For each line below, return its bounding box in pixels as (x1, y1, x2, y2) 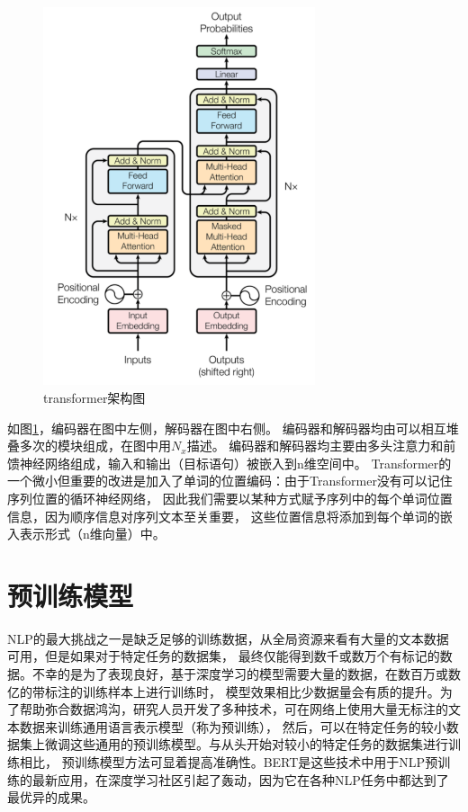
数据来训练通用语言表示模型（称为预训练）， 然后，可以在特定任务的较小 (19, 717, 446, 736)
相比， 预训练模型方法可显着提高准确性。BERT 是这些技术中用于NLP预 (19, 753, 438, 772)
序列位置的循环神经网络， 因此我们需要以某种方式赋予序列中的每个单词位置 (7, 488, 453, 507)
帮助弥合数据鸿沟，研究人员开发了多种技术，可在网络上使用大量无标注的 (19, 700, 448, 718)
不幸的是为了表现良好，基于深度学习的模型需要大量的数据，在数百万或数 (31, 665, 461, 683)
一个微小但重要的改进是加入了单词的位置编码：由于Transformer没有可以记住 (7, 471, 453, 490)
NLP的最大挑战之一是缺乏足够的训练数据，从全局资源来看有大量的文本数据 (7, 629, 449, 647)
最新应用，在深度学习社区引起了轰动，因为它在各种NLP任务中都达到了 (31, 770, 449, 789)
